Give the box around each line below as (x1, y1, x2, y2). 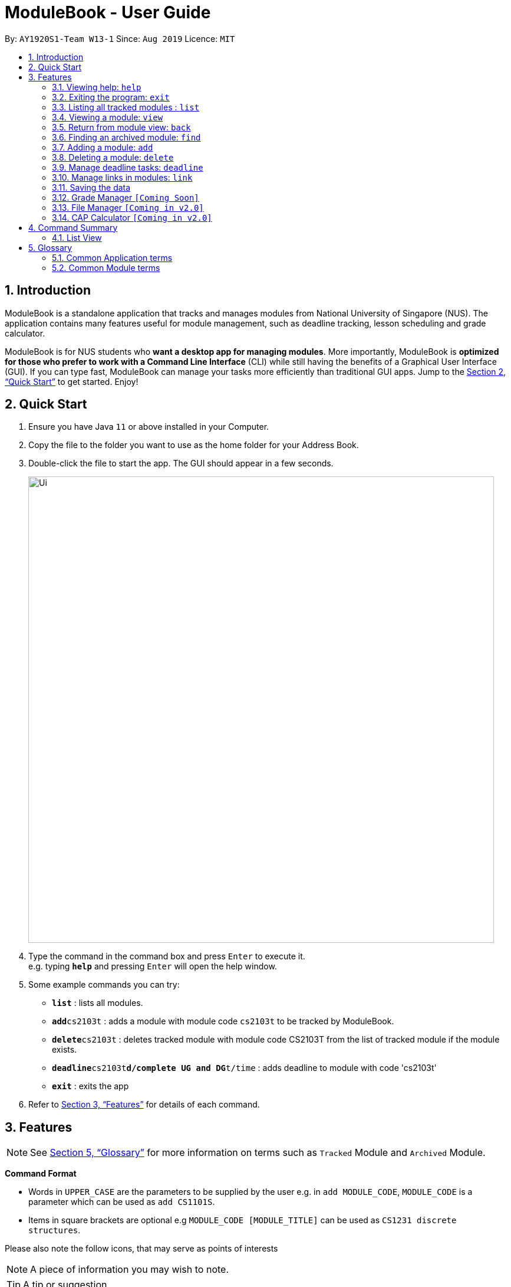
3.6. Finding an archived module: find (52, 132, 201, 142)
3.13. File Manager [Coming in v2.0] (52, 202, 204, 213)
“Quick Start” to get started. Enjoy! (5, 376, 139, 387)
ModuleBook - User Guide (5, 2, 211, 22)
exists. (52, 1044, 77, 1055)
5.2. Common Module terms (52, 262, 160, 273)
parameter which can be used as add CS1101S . (28, 1197, 215, 1207)
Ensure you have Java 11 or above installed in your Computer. (28, 422, 269, 432)
